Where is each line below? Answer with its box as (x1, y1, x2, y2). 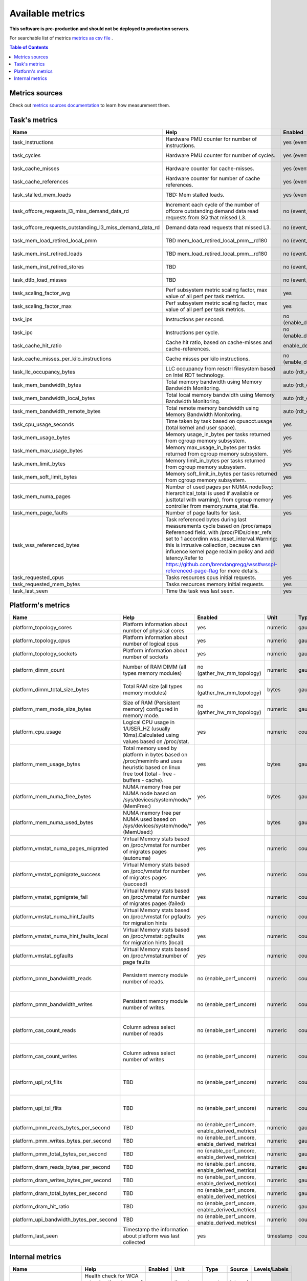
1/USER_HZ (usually (123, 725, 171, 732)
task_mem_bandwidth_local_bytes (12, 395, 96, 402)
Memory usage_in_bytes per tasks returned (165, 430, 271, 438)
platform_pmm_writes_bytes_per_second (12, 1138, 111, 1145)
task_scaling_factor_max (12, 302, 72, 309)
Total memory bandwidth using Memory (165, 378, 262, 385)
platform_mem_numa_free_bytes (12, 793, 92, 800)
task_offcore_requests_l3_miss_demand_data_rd (12, 208, 129, 215)
